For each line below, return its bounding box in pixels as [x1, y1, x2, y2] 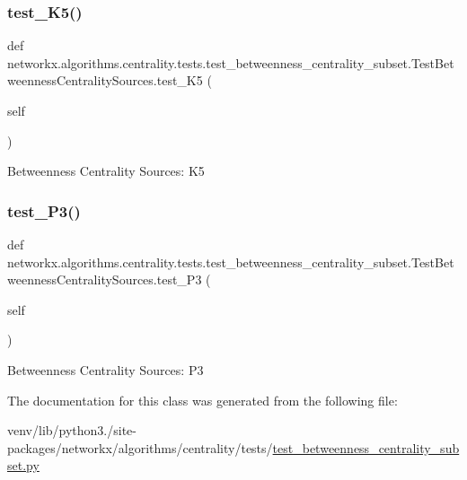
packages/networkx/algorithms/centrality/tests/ [7, 438, 273, 457]
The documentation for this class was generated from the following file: [7, 390, 398, 409]
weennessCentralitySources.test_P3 [7, 270, 202, 289]
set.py [7, 456, 40, 475]
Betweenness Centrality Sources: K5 [7, 161, 205, 180]
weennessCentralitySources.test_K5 [7, 71, 203, 90]
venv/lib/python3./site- [7, 421, 137, 440]
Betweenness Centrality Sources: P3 [7, 360, 204, 379]
